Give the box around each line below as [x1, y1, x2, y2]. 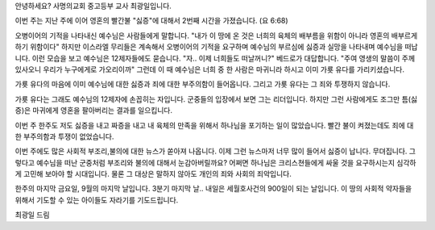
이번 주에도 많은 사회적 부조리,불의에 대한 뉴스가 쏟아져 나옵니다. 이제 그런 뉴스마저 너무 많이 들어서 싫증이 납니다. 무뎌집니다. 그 [14, 146, 416, 157]
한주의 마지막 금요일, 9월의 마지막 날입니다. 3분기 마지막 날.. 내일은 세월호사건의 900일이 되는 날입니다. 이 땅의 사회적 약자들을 [14, 184, 412, 194]
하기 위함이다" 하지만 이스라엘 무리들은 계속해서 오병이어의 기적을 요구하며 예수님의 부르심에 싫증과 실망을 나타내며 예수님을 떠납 [14, 42, 418, 52]
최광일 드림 [14, 210, 50, 220]
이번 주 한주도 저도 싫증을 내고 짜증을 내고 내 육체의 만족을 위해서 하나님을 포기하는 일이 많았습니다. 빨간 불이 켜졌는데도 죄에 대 [14, 120, 414, 130]
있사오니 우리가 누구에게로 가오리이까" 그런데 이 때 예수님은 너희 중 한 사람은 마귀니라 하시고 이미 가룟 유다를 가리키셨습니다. [14, 65, 405, 74]
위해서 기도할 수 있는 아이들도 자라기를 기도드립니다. [14, 194, 179, 205]
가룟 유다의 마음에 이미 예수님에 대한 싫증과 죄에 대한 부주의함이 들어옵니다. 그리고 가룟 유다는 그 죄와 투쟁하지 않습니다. [14, 79, 391, 89]
